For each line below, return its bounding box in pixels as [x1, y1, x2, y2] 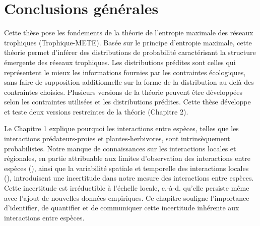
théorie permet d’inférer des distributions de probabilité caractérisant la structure [4, 47, 256, 58]
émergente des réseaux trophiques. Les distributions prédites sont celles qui [4, 56, 236, 67]
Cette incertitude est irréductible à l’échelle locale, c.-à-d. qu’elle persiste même [4, 183, 249, 193]
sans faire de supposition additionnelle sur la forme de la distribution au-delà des [4, 77, 254, 87]
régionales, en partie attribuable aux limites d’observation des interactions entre [4, 153, 251, 163]
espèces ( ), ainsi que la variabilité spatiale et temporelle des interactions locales [4, 162, 249, 173]
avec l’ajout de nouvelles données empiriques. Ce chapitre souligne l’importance [4, 192, 249, 203]
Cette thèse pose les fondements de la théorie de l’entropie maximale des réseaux [4, 27, 253, 38]
